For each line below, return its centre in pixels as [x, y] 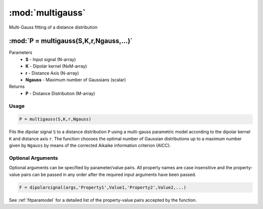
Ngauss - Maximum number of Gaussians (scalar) [76, 80]
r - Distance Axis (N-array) [52, 73]
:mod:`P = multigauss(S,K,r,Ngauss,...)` [71, 41]
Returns [17, 87]
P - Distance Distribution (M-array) [60, 93]
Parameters [21, 52]
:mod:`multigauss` [47, 13]
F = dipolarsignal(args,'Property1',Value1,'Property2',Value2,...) [103, 187]
